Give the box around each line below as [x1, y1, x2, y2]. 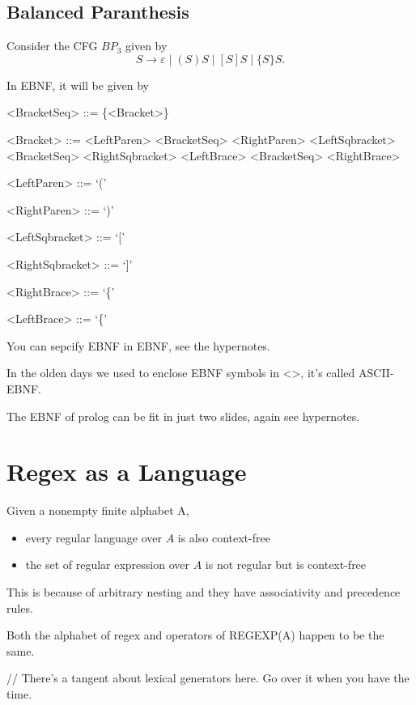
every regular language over [25, 529, 162, 546]
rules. [6, 599, 33, 616]
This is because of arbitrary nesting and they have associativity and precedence [6, 584, 401, 601]
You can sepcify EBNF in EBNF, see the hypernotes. [6, 337, 270, 354]
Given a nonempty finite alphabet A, [6, 502, 189, 519]
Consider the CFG [6, 37, 98, 54]
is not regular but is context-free [205, 556, 367, 573]
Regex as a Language [6, 455, 247, 488]
